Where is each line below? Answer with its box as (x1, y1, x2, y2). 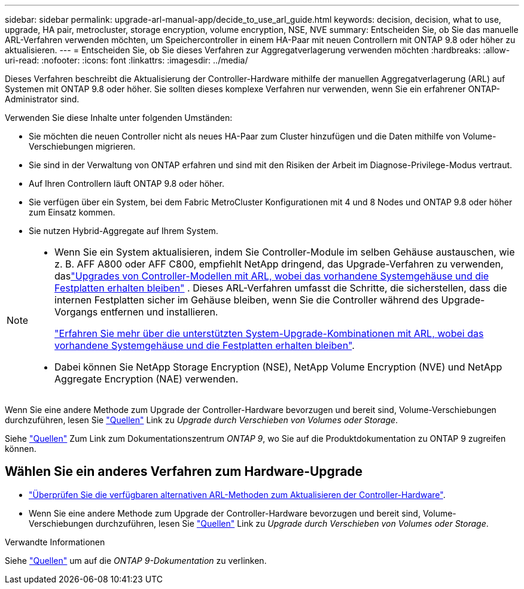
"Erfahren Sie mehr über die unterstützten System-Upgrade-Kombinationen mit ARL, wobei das (54, 327, 484, 339)
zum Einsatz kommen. (29, 207, 115, 217)
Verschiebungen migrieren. (29, 141, 136, 151)
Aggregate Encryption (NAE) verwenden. (54, 373, 239, 385)
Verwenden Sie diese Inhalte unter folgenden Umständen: (5, 113, 233, 123)
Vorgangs (54, 306, 98, 318)
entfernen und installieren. (100, 306, 218, 318)
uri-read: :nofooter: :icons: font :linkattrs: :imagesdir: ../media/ (5, 55, 248, 65)
